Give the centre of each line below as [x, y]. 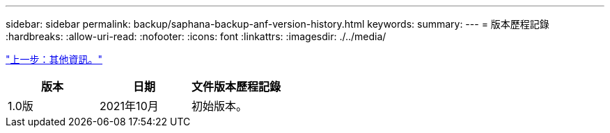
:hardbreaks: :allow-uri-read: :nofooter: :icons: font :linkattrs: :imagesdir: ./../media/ [196, 36]
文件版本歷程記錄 [236, 87]
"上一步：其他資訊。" [54, 59]
